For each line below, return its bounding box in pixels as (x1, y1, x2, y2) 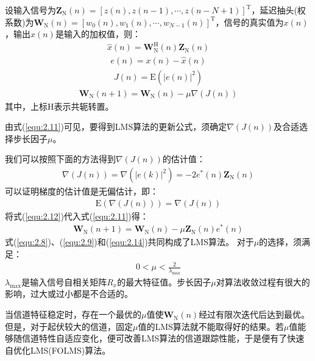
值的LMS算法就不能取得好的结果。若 (138, 320, 284, 332)
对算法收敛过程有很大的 (216, 275, 310, 288)
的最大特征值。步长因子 (117, 275, 211, 288)
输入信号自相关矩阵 (30, 275, 107, 288)
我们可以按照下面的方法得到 (5, 152, 116, 165)
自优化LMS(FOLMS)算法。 (5, 343, 111, 356)
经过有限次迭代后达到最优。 (199, 308, 310, 321)
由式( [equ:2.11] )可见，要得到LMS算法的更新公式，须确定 (5, 120, 227, 133)
